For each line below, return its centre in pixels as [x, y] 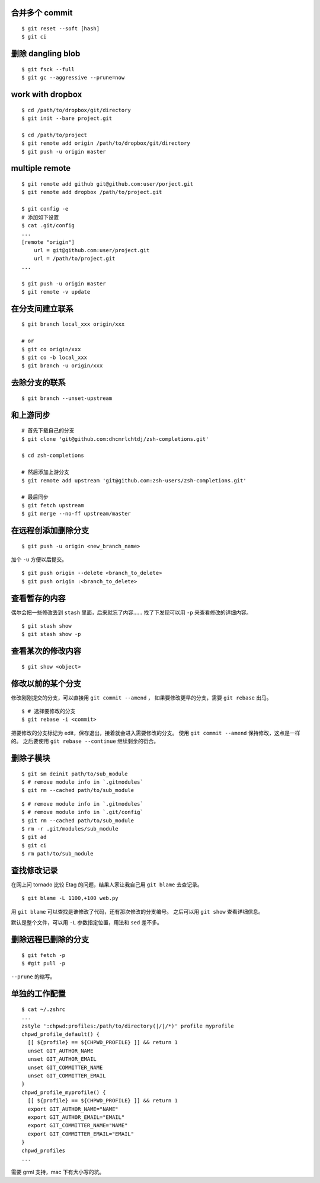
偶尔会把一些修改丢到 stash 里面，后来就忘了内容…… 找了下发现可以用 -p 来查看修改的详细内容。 [131, 612]
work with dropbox [47, 95]
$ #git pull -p [44, 963]
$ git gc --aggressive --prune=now [73, 78]
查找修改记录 [34, 870]
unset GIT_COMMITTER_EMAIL [67, 1076]
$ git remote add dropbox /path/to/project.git [92, 192]
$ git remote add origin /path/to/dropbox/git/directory [106, 143]
